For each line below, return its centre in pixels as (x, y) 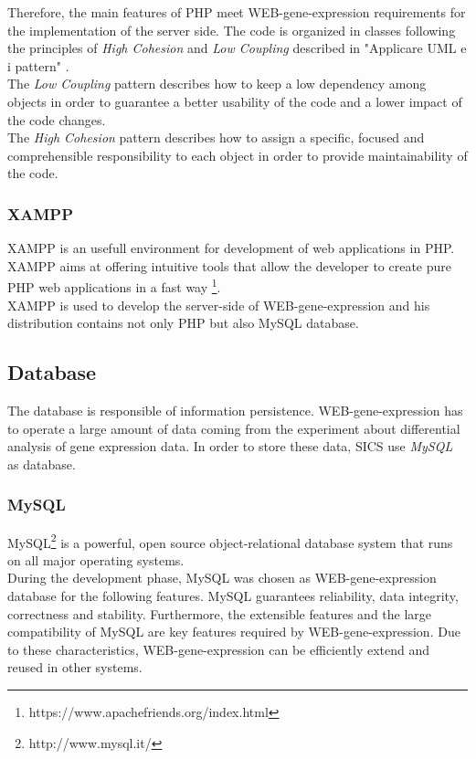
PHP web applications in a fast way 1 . (114, 285)
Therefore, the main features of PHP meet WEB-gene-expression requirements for (237, 12)
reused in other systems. (75, 667)
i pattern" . (38, 65)
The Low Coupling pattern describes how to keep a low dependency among (217, 84)
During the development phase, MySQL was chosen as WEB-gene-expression (222, 578)
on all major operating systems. (96, 559)
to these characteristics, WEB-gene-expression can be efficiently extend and (219, 649)
